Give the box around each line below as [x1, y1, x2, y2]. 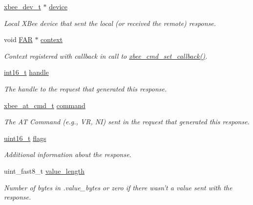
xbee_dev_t [4, 1, 41, 11]
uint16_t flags [4, 133, 46, 143]
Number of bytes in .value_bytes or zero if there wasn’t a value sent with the [4, 182, 232, 192]
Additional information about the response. [4, 149, 131, 159]
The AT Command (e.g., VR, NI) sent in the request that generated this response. [4, 116, 250, 127]
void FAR [4, 34, 33, 45]
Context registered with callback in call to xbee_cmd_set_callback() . [4, 50, 208, 61]
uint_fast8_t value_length [4, 165, 84, 176]
